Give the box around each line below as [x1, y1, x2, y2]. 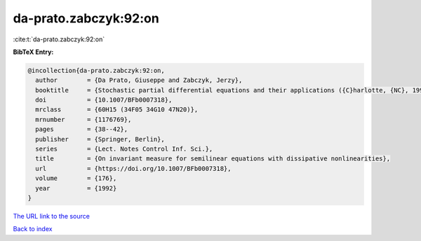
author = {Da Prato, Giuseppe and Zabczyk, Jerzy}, [35, 76, 243, 84]
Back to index [13, 225, 53, 233]
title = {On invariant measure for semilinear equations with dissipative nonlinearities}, [35, 155, 391, 163]
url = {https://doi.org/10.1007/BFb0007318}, [35, 165, 232, 172]
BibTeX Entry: [13, 48, 54, 56]
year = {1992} [35, 184, 117, 192]
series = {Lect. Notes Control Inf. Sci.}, [35, 145, 213, 153]
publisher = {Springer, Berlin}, [35, 135, 165, 143]
